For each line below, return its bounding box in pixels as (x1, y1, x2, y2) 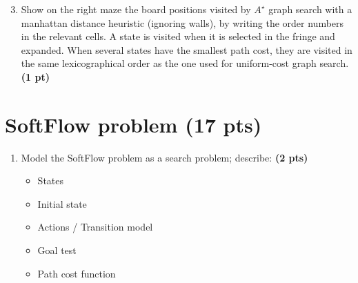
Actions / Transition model (37, 219, 153, 234)
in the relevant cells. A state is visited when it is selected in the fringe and (21, 29, 335, 43)
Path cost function (37, 266, 116, 280)
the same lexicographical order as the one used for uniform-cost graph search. (21, 56, 349, 70)
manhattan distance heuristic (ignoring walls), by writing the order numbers (21, 15, 344, 30)
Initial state (37, 196, 87, 211)
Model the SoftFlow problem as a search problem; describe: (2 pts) (21, 150, 308, 164)
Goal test (37, 243, 77, 257)
